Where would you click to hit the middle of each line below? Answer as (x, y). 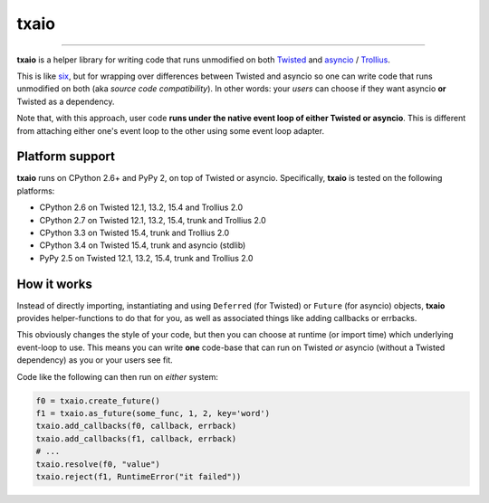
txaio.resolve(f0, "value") (98, 464)
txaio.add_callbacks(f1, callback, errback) (136, 438)
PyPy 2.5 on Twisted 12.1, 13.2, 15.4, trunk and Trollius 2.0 (146, 258)
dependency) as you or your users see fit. (95, 360)
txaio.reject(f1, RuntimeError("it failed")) (139, 476)
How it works (54, 284)
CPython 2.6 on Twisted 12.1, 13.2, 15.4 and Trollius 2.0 (141, 207)
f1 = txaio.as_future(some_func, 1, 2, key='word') (153, 413)
